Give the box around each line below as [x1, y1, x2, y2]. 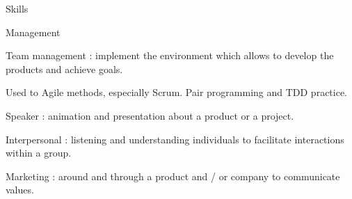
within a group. [6, 145, 72, 160]
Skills [6, 1, 29, 15]
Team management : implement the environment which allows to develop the [6, 48, 334, 63]
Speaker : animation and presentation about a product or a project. [6, 108, 294, 122]
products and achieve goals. [6, 61, 123, 76]
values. [6, 182, 34, 197]
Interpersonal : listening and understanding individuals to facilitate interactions [6, 132, 344, 146]
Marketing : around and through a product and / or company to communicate [6, 168, 340, 183]
